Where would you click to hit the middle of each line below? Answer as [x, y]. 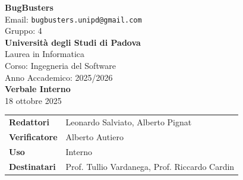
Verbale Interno [38, 89]
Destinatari [32, 166]
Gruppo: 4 [23, 31]
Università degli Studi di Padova [73, 42]
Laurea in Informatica [45, 54]
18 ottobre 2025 [33, 100]
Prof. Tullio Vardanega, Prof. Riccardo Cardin [150, 166]
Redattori [29, 122]
